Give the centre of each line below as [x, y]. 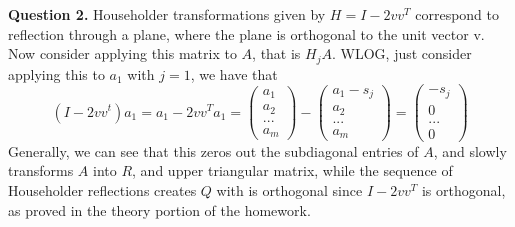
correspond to [457, 14]
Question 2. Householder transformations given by [167, 14]
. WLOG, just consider [402, 53]
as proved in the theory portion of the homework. [159, 209]
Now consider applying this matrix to [122, 53]
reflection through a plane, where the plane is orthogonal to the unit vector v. [246, 33]
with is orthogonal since [289, 190]
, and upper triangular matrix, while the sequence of [292, 170]
